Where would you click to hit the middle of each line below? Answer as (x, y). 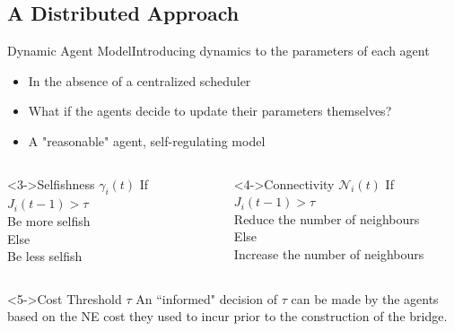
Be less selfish (45, 256)
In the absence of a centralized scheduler (140, 80)
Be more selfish (49, 220)
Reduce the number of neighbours (327, 218)
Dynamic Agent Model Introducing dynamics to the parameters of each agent (218, 51)
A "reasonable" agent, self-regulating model (147, 140)
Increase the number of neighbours (329, 253)
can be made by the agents (365, 298)
